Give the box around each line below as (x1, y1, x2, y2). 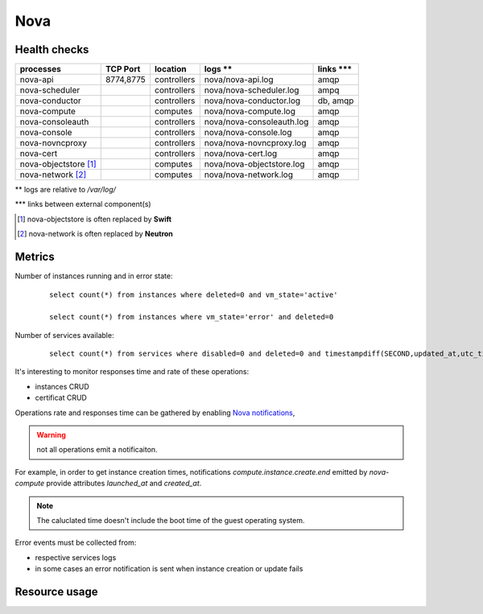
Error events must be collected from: (14, 538, 137, 547)
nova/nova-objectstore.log (204, 159, 305, 170)
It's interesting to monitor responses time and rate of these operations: (14, 367, 250, 377)
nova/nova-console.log (204, 127, 292, 138)
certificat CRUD (35, 393, 88, 402)
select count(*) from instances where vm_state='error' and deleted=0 (49, 312, 334, 322)
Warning (36, 431, 66, 440)
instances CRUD (35, 381, 90, 391)
